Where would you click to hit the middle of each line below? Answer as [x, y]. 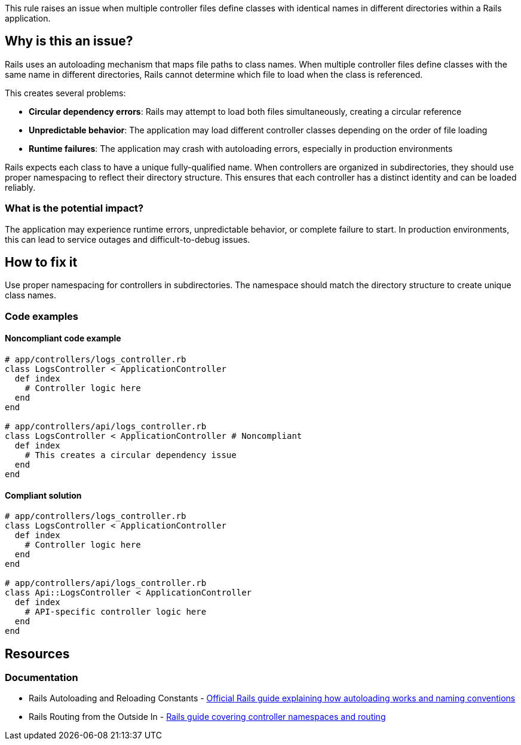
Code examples [42, 316]
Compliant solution [43, 495]
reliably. [20, 187]
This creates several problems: [65, 93]
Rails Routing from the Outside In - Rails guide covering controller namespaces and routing [207, 717]
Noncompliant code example [63, 338]
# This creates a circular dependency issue [131, 455]
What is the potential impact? [74, 208]
